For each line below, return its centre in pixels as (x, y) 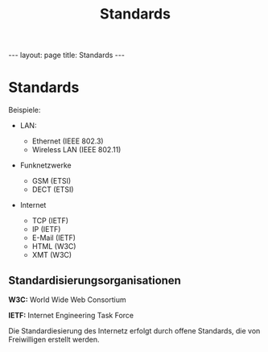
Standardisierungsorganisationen (95, 280)
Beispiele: (25, 110)
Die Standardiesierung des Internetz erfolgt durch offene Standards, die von (134, 330)
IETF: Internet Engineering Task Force (71, 315)
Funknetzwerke (45, 165)
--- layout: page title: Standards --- (66, 55)
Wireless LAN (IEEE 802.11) (76, 150)
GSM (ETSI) (52, 181)
